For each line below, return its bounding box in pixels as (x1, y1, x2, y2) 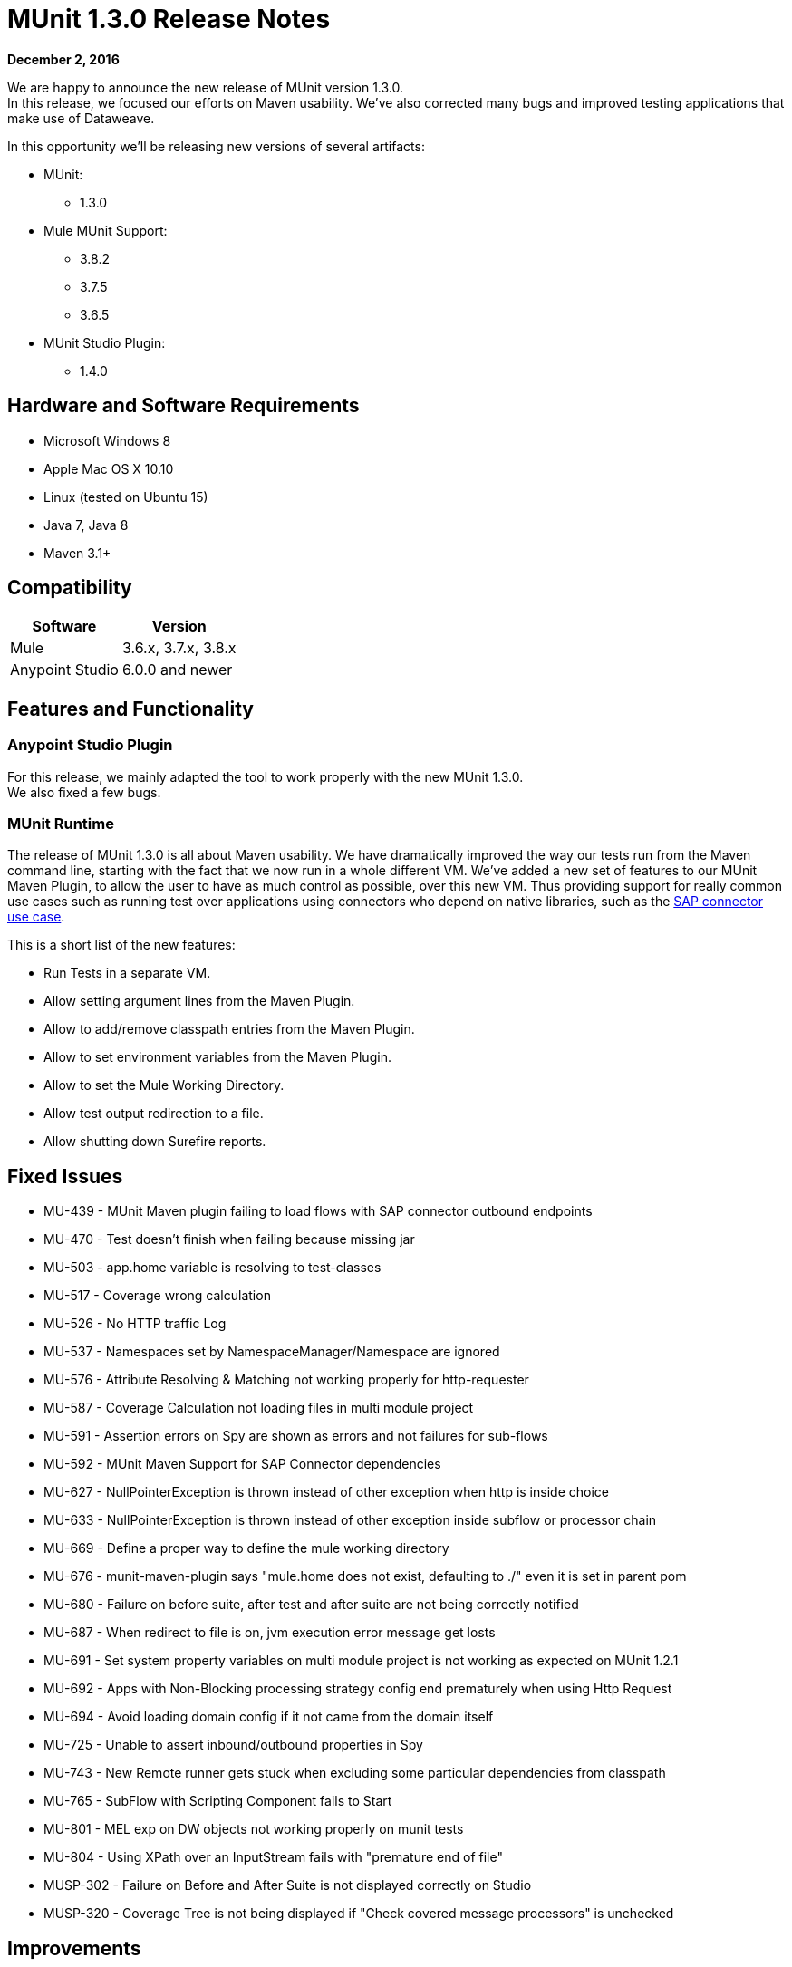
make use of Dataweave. (7, 110, 155, 126)
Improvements (7, 1936, 141, 1960)
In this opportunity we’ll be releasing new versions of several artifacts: (7, 138, 425, 154)
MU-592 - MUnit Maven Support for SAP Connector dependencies (43, 1456, 441, 1472)
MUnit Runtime (7, 815, 114, 834)
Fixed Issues (7, 1164, 123, 1188)
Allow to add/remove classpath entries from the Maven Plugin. (43, 1021, 415, 1037)
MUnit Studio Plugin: (43, 334, 166, 351)
